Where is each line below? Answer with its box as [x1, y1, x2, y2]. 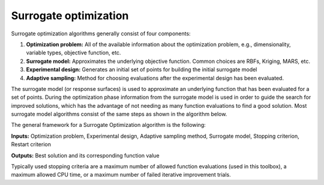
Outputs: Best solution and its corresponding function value [11, 151, 160, 159]
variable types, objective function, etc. [26, 49, 121, 56]
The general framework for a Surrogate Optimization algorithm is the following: [11, 122, 206, 129]
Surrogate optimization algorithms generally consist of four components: [11, 30, 191, 37]
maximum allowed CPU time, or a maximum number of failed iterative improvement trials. [11, 171, 231, 178]
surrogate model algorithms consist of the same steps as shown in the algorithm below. [11, 111, 227, 118]
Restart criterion [11, 141, 51, 148]
